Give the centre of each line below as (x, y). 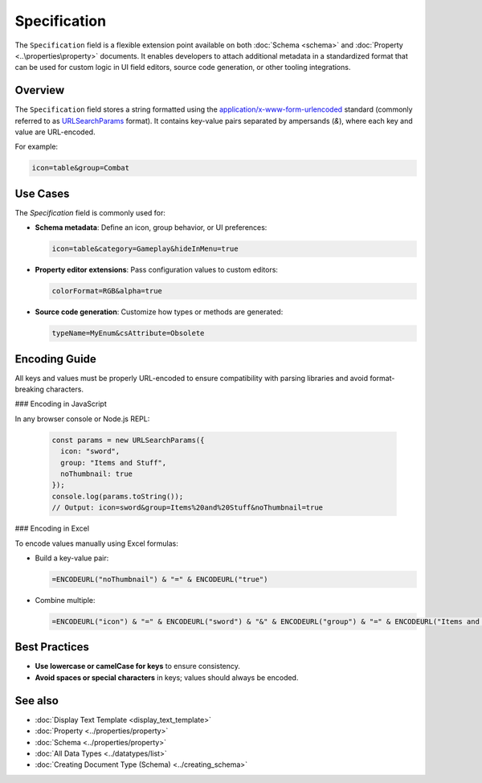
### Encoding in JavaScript (61, 404)
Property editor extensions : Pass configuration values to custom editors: (157, 270)
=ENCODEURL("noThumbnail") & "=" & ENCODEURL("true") (160, 579)
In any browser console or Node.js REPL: (82, 419)
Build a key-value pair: (72, 558)
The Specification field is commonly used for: (90, 212)
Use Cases (42, 193)
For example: (37, 147)
